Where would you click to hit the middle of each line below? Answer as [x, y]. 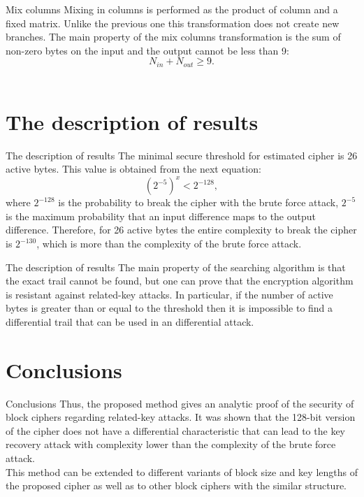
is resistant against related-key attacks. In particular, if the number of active [169, 294]
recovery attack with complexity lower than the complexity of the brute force [171, 444]
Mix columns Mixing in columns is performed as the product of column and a [172, 9]
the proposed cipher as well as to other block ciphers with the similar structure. [176, 485]
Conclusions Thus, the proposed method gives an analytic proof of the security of [180, 403]
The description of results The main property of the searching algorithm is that [176, 267]
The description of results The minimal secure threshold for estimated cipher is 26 [182, 155]
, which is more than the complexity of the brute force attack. [169, 244]
